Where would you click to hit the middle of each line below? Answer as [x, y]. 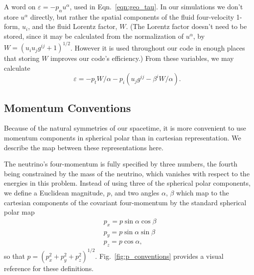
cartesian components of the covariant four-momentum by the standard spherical [125, 202]
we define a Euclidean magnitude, [54, 193]
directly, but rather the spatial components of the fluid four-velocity [132, 16]
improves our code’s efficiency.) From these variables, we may [142, 58]
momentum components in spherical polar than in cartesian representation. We [123, 138]
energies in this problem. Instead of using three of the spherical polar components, [127, 183]
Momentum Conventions [68, 107]
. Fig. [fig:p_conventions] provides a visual [159, 256]
